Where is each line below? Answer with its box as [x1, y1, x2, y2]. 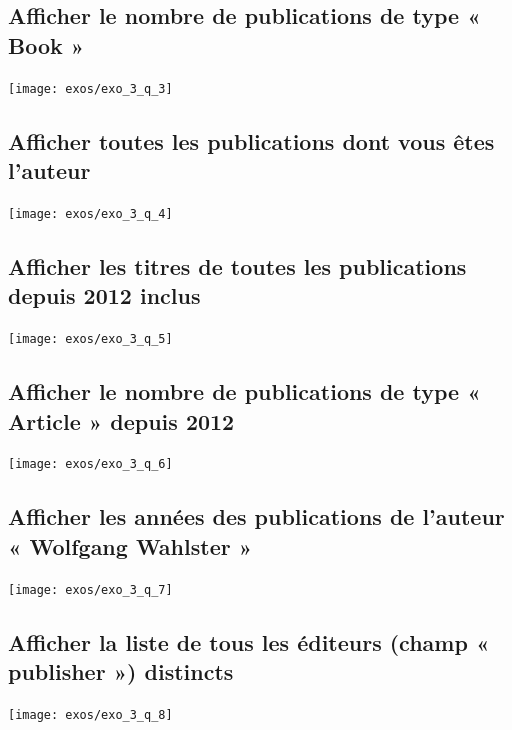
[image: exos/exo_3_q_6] [8, 457, 173, 472]
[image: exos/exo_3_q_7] [8, 582, 173, 597]
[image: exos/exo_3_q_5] [8, 332, 173, 347]
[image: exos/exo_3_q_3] [8, 81, 173, 96]
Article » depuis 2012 [8, 405, 235, 436]
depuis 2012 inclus [8, 280, 201, 311]
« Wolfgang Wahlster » [8, 530, 253, 561]
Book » [8, 29, 85, 60]
